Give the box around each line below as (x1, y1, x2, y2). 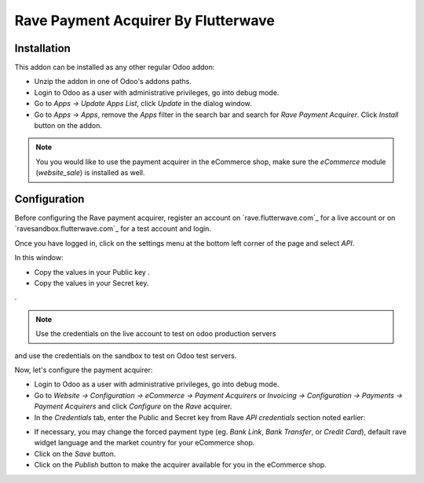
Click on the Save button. (34, 448, 116, 459)
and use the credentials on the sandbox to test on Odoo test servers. (14, 350, 237, 360)
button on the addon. (34, 121, 102, 130)
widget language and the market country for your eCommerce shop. (34, 438, 255, 448)
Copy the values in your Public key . (34, 267, 151, 276)
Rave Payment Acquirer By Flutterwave (14, 12, 275, 29)
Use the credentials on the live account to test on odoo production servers (35, 329, 276, 338)
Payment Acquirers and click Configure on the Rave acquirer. (34, 401, 232, 412)
